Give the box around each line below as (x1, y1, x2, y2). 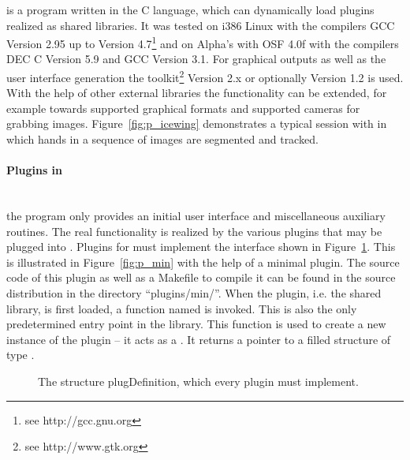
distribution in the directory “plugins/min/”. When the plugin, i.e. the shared (6, 285, 382, 301)
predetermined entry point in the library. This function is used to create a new (6, 316, 386, 332)
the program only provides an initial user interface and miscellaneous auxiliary (6, 208, 386, 224)
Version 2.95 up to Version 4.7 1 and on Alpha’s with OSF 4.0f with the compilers (6, 33, 399, 51)
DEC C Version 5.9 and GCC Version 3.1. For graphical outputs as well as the (6, 50, 386, 67)
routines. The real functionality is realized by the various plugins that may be (6, 223, 382, 239)
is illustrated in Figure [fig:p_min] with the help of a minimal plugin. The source (6, 253, 400, 270)
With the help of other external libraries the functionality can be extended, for (6, 84, 387, 101)
